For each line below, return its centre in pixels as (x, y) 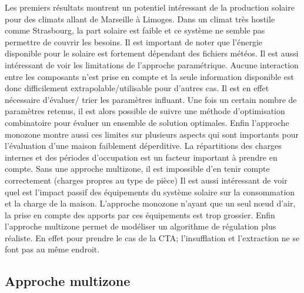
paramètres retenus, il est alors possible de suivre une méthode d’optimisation (145, 111)
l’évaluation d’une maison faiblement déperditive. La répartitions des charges (143, 146)
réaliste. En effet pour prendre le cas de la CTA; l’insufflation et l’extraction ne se (152, 237)
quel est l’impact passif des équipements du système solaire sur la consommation (150, 192)
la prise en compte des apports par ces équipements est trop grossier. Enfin (140, 214)
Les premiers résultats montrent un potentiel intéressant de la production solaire (150, 7)
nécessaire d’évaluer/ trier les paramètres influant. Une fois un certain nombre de (151, 99)
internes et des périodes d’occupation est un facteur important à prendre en (141, 157)
